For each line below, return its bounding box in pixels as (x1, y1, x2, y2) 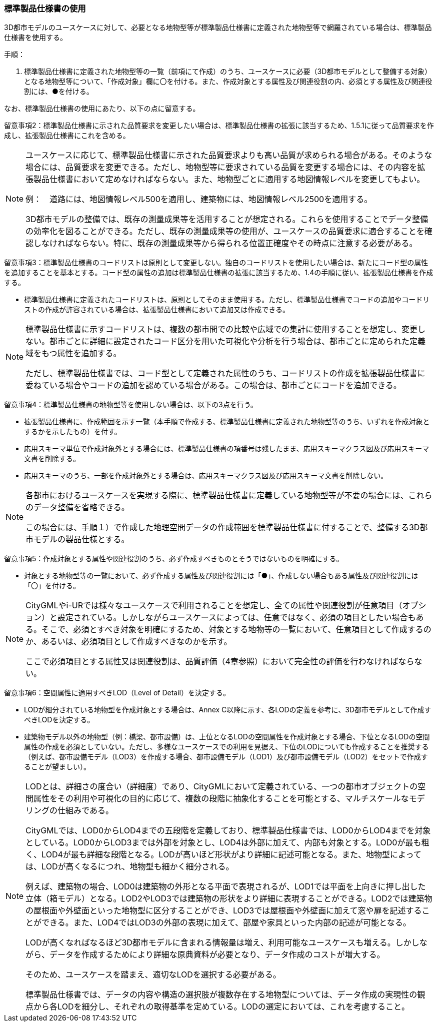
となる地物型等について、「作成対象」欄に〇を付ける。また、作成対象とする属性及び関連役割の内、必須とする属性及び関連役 (24, 77, 432, 86)
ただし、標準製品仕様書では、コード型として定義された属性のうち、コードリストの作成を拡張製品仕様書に (25, 368, 425, 379)
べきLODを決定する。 (24, 715, 94, 724)
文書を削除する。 (24, 454, 80, 463)
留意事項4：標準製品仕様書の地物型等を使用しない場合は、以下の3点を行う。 (4, 400, 257, 409)
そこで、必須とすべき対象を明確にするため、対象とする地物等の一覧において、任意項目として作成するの (41, 624, 431, 635)
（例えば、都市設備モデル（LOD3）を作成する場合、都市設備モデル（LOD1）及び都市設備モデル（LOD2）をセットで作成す (24, 752, 428, 761)
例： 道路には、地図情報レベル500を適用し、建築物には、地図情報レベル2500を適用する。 (25, 194, 372, 205)
